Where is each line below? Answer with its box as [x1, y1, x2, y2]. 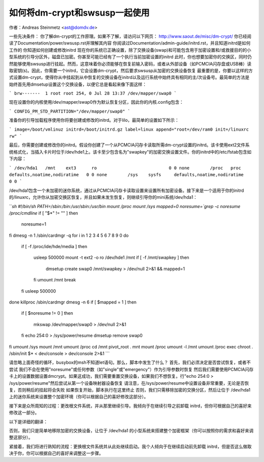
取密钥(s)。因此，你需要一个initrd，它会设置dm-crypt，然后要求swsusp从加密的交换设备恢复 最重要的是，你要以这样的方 [9, 68, 253, 73]
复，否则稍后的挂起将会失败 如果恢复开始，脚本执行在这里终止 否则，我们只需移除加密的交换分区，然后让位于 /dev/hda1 [9, 387, 251, 393]
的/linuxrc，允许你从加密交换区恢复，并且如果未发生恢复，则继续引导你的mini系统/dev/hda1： [9, 194, 198, 200]
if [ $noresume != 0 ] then [21, 310, 73, 316]
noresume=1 [21, 221, 46, 227]
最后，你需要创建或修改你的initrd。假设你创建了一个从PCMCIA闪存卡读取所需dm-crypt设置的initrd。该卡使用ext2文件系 [9, 142, 250, 148]
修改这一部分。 [9, 410, 39, 416]
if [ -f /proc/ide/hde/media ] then [21, 244, 88, 250]
